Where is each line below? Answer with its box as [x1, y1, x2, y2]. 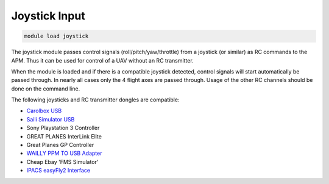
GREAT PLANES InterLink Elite [26, 132, 102, 140]
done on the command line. [11, 85, 80, 92]
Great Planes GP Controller [26, 141, 94, 149]
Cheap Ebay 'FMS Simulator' [26, 158, 99, 165]
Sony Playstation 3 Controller [26, 124, 100, 132]
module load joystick [24, 33, 89, 39]
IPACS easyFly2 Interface [26, 167, 91, 174]
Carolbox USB [26, 107, 62, 115]
